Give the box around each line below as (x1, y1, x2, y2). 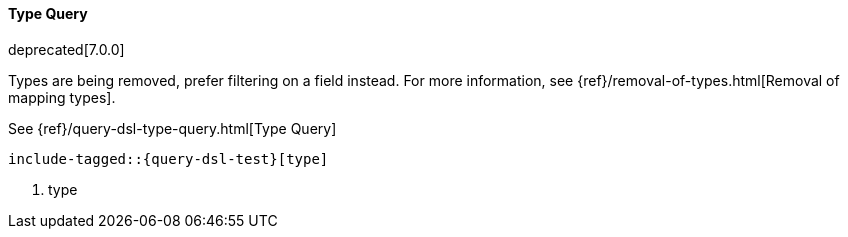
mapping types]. (8, 88, 116, 106)
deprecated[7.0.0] (8, 40, 125, 58)
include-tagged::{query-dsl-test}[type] (8, 150, 329, 167)
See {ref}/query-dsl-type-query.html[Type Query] (8, 119, 337, 137)
